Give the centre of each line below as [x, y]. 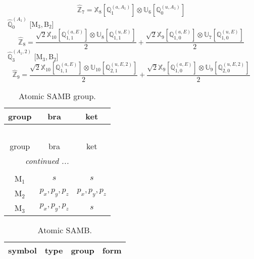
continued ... [47, 160]
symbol [22, 250]
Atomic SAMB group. [57, 96]
